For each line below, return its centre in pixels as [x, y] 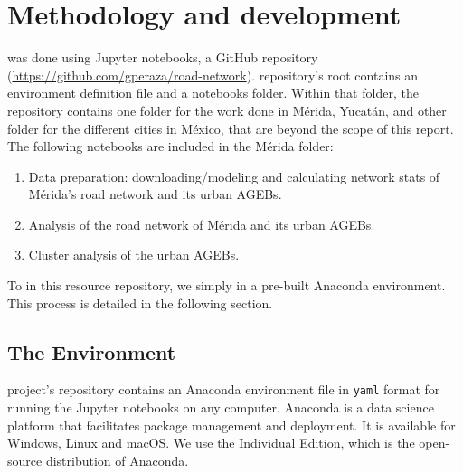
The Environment [92, 351]
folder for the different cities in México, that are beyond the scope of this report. [231, 128]
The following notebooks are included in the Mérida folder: [170, 146]
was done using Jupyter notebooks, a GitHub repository [163, 57]
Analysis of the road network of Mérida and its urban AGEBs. [202, 224]
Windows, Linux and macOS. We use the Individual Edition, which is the [211, 443]
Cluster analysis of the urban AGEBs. [134, 255]
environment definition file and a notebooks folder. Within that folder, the [213, 93]
